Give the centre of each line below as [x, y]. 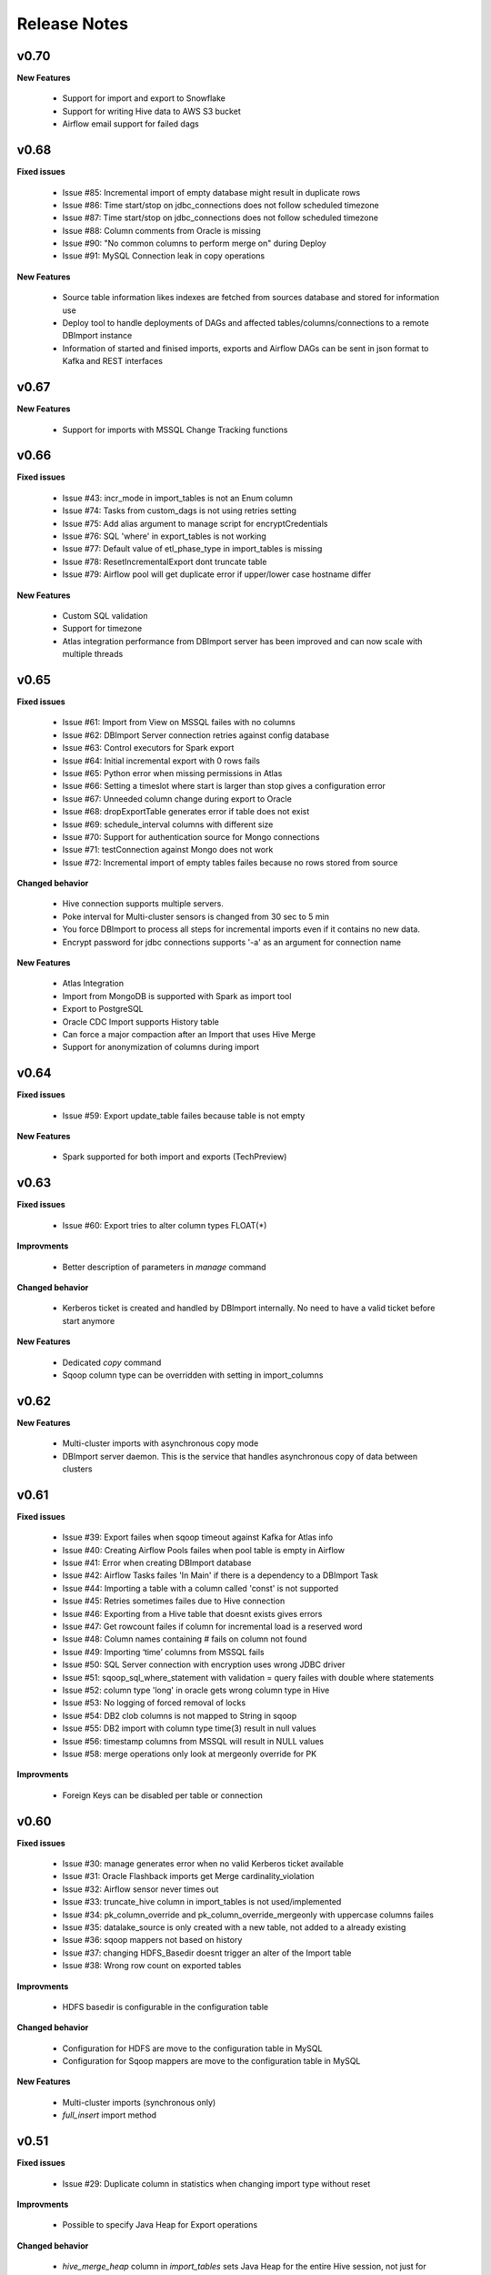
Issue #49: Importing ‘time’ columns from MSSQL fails [163, 1652]
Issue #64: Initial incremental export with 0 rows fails [161, 761]
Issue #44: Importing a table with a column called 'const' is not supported [200, 1588]
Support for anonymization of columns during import [161, 1047]
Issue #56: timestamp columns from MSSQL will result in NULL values [193, 1741]
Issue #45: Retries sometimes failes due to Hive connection [174, 1601]
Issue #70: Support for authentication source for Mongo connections [191, 836]
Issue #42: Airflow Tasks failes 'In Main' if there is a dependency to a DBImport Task [220, 1575]
